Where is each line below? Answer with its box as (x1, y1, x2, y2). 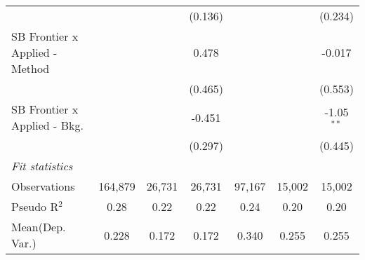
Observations (11, 178, 75, 194)
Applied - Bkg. (11, 117, 84, 133)
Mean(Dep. (11, 219, 66, 235)
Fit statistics (11, 158, 73, 174)
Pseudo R (11, 198, 59, 214)
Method (11, 60, 50, 76)
